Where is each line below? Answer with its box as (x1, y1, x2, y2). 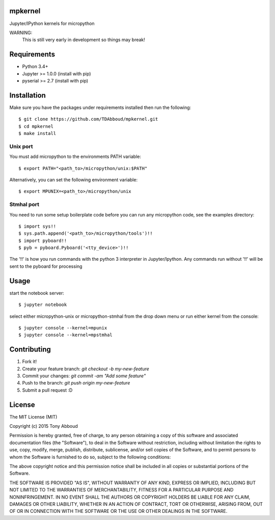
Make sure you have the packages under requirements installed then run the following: (9, 104, 191, 111)
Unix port (9, 143, 33, 150)
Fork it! (22, 359, 37, 365)
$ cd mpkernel (18, 123, 53, 129)
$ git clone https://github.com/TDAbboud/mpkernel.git (18, 116, 158, 122)
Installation (9, 91, 46, 99)
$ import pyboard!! (18, 237, 67, 243)
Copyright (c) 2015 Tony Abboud (9, 423, 78, 429)
